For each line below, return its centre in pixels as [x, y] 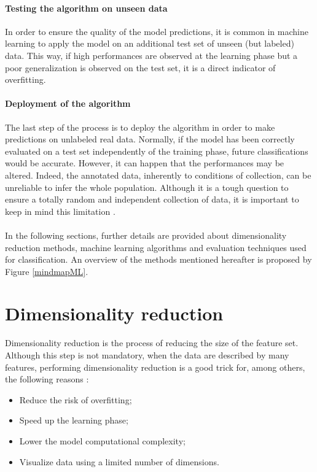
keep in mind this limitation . [60, 211]
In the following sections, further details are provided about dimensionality [146, 235]
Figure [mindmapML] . [47, 271]
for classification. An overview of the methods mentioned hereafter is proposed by [158, 259]
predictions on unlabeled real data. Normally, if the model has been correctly [150, 139]
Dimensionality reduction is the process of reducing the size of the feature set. [152, 343]
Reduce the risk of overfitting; [76, 399]
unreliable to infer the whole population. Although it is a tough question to [147, 187]
